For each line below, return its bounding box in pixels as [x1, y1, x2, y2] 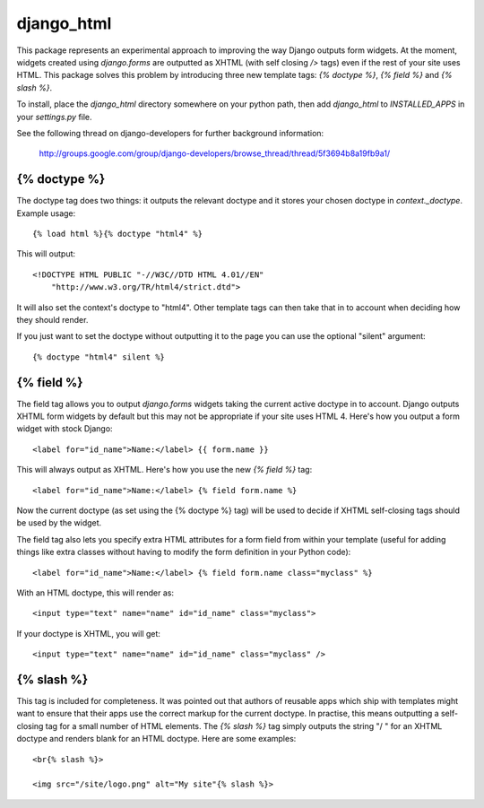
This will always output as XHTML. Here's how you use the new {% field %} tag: [16, 465, 313, 475]
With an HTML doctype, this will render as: [16, 587, 175, 598]
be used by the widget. [16, 517, 102, 528]
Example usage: [16, 207, 76, 219]
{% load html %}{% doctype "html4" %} [32, 229, 203, 239]
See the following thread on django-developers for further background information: [16, 127, 324, 138]
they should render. [16, 314, 89, 325]
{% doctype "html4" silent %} [32, 352, 166, 362]
